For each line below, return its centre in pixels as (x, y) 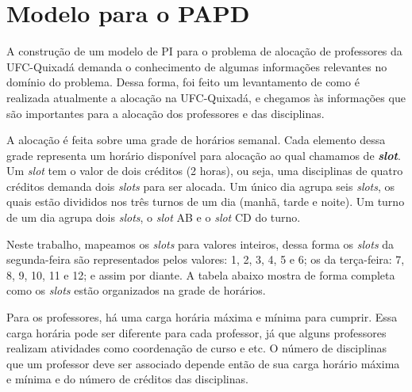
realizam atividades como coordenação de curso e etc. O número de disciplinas (197, 348)
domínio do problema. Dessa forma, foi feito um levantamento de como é (183, 82)
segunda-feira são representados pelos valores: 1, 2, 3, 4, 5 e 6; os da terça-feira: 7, (206, 259)
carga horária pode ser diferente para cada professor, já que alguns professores (196, 332)
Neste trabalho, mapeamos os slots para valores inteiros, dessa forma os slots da (200, 244)
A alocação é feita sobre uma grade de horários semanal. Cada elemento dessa (196, 140)
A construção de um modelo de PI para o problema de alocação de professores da (204, 51)
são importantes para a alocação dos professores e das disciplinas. (166, 113)
